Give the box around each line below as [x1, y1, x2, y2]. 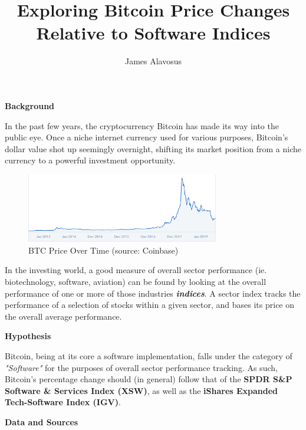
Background [5, 99, 55, 111]
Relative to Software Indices [36, 21, 271, 45]
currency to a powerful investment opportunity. [5, 154, 176, 166]
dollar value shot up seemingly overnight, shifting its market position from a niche [5, 142, 302, 155]
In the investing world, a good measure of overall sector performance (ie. [5, 264, 267, 276]
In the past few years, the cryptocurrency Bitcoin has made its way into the [5, 119, 279, 132]
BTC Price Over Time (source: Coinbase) [28, 244, 179, 256]
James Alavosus [124, 55, 182, 67]
